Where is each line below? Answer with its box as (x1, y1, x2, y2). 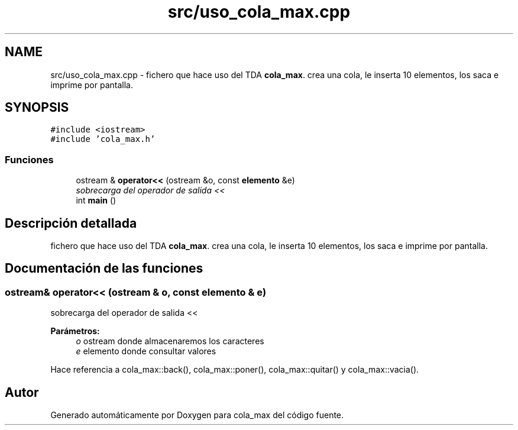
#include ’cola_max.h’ (50, 134, 156, 144)
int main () (76, 195, 116, 206)
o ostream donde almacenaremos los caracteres (76, 336, 264, 347)
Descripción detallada (5, 215, 137, 231)
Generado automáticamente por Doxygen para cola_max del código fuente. (50, 410, 344, 421)
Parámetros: (50, 326, 100, 337)
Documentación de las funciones (5, 261, 203, 276)
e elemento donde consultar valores (76, 346, 216, 357)
